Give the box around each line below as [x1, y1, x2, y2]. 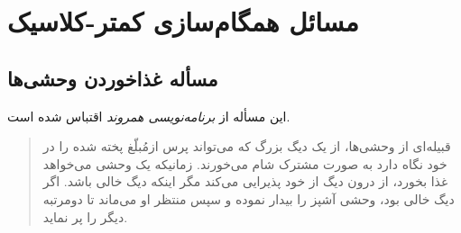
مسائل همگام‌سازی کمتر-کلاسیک [7, 3, 359, 40]
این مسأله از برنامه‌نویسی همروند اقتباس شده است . [7, 106, 290, 125]
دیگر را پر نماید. [42, 207, 128, 226]
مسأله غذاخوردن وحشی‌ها [7, 64, 218, 92]
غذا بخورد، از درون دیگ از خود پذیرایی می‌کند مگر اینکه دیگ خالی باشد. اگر [42, 172, 448, 191]
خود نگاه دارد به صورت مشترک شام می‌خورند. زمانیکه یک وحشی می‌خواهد [42, 154, 447, 173]
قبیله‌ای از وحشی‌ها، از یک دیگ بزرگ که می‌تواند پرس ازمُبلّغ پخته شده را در [42, 137, 451, 156]
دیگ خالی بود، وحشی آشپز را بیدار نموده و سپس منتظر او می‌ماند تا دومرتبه [42, 189, 455, 208]
